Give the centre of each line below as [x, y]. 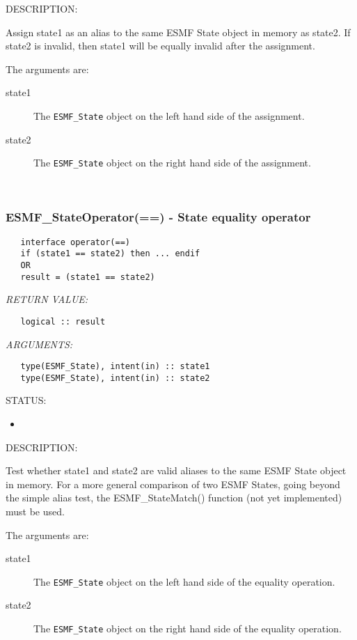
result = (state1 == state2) [88, 277]
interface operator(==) [75, 242]
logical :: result [63, 321]
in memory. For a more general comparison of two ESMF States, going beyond [173, 484]
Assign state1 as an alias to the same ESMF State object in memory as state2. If [178, 32]
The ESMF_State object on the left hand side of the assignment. [169, 115]
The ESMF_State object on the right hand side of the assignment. [172, 163]
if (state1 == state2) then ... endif [110, 254]
